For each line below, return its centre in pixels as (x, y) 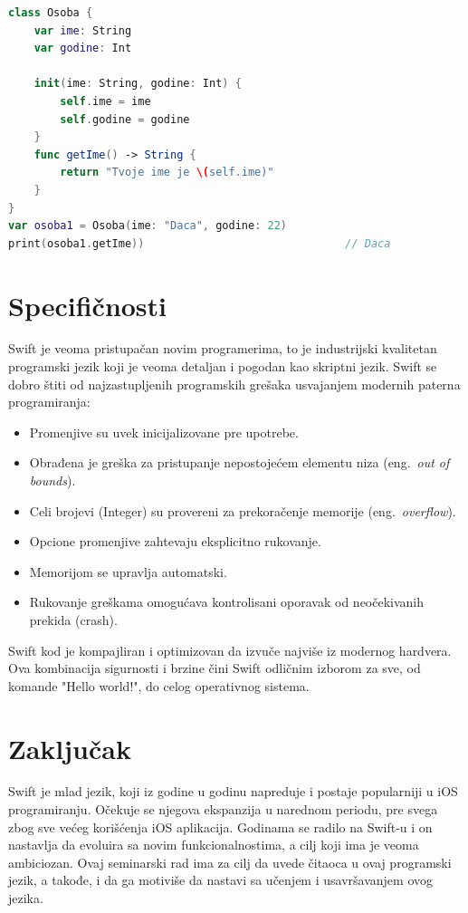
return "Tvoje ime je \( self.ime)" (167, 173)
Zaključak (70, 748)
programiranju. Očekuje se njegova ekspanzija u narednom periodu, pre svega (223, 809)
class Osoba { (51, 13)
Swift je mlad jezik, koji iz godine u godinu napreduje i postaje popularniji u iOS (233, 791)
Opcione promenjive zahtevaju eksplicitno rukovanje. (175, 541)
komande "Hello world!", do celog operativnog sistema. (159, 685)
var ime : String (83, 30)
